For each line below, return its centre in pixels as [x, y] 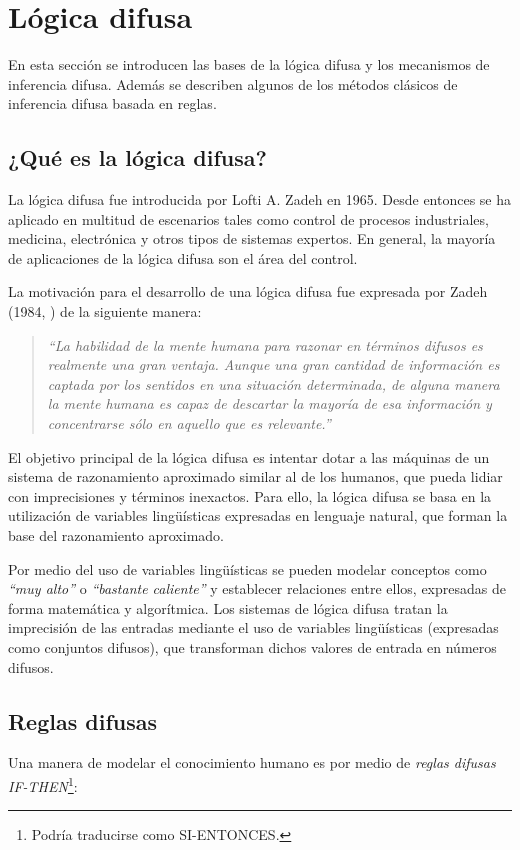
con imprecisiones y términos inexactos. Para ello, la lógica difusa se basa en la [250, 495]
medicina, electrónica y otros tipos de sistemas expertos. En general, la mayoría [252, 238]
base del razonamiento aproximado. [116, 535]
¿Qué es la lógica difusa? [137, 157]
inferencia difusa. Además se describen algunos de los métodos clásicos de [233, 83]
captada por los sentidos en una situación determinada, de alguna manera [273, 383]
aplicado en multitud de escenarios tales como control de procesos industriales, [248, 218]
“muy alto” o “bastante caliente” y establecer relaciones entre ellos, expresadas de [257, 588]
